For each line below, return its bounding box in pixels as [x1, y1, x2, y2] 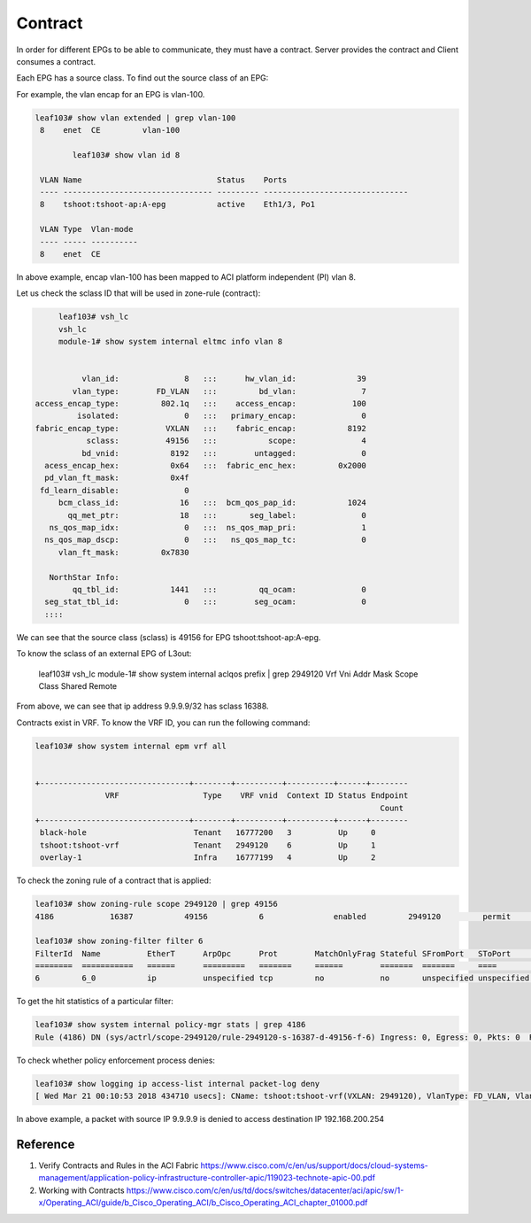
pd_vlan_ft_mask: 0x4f [44, 473, 189, 483]
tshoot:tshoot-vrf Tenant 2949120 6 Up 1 [40, 840, 376, 850]
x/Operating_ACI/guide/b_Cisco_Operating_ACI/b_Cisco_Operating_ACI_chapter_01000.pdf [38, 1197, 368, 1208]
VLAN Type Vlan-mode [40, 224, 134, 235]
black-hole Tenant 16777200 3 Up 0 [40, 828, 376, 838]
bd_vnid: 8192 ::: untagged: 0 [81, 448, 367, 458]
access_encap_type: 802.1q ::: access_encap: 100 [35, 399, 367, 409]
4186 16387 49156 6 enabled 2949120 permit [35, 911, 512, 921]
